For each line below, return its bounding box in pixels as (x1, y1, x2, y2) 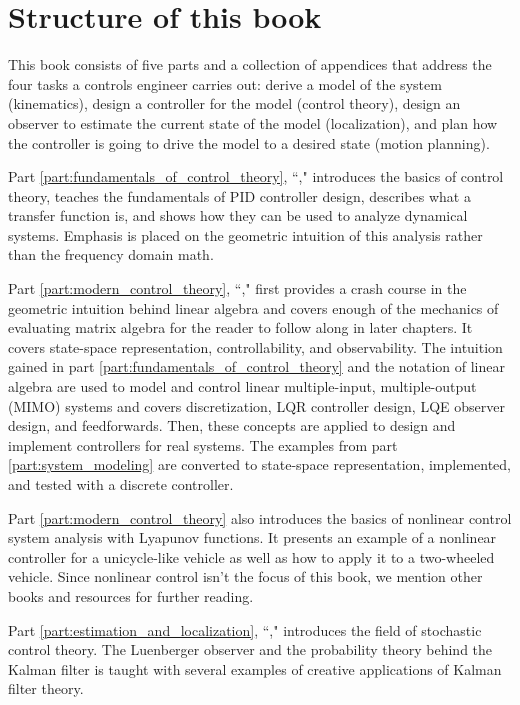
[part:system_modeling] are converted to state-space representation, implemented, (8, 454, 511, 475)
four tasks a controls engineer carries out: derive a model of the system (8, 73, 442, 94)
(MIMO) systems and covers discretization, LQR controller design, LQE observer (8, 395, 505, 416)
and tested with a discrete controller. (8, 474, 234, 494)
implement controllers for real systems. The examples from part (8, 434, 398, 455)
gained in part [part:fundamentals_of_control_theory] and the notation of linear (8, 356, 505, 377)
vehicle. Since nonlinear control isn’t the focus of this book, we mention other (8, 566, 483, 587)
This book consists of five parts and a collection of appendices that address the (8, 54, 492, 75)
